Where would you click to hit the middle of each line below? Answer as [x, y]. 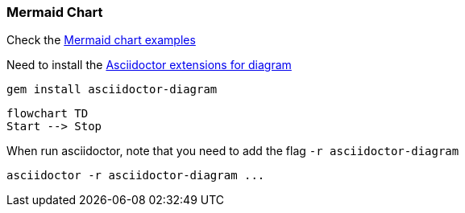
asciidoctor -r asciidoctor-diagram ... [136, 176]
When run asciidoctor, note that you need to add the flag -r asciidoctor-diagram [233, 151]
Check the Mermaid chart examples [101, 40]
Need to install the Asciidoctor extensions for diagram [149, 65]
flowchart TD [48, 114]
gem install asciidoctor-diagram [112, 90]
